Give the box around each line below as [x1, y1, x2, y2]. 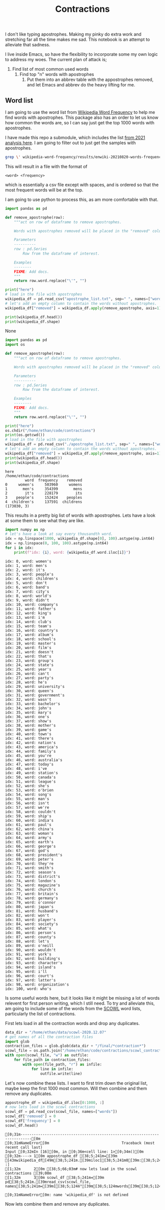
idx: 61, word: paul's [5, 822, 52, 827]
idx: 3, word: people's [5, 571, 54, 577]
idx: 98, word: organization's [5, 982, 69, 987]
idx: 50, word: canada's [5, 775, 56, 780]
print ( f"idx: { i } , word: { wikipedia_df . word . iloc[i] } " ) [14, 550, 131, 555]
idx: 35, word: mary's [5, 710, 52, 715]
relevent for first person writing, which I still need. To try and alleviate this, [5, 1000, 155, 1006]
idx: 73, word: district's [5, 874, 60, 879]
